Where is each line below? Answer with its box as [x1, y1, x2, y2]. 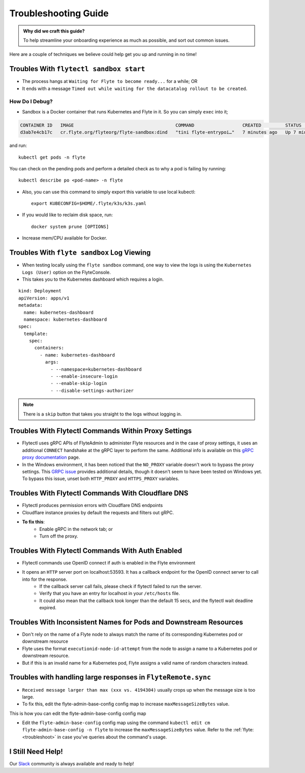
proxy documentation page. [22, 454, 80, 460]
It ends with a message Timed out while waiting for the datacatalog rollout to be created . [22, 85, 248, 92]
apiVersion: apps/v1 [18, 295, 70, 301]
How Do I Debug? [9, 98, 53, 105]
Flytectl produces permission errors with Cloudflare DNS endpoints [22, 502, 163, 509]
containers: [34, 345, 65, 351]
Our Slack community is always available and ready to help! [9, 760, 134, 766]
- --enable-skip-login [50, 380, 107, 386]
